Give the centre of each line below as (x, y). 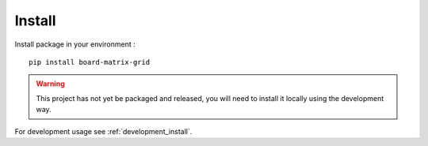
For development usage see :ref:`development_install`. (103, 131)
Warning (50, 84)
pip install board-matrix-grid (90, 62)
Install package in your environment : (75, 44)
